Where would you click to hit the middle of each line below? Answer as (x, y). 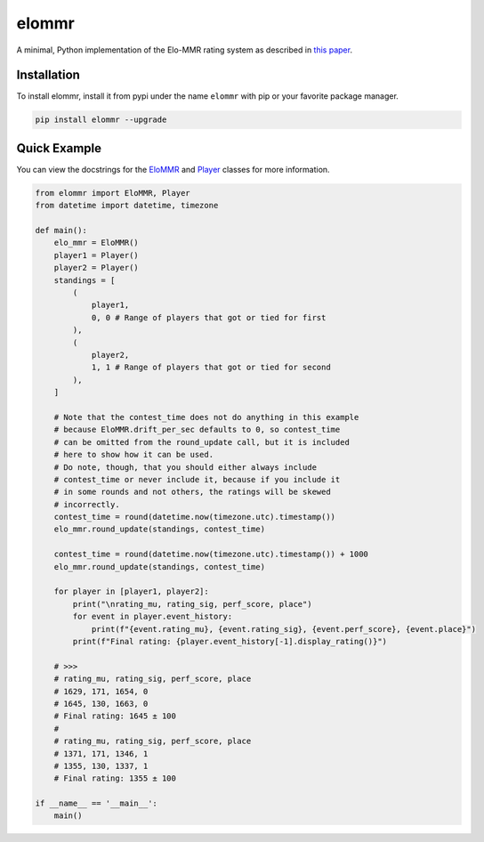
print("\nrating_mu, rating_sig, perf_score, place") (192, 604)
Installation (48, 75)
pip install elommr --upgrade (101, 120)
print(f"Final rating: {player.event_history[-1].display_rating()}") (230, 641)
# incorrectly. (87, 504)
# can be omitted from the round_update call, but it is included (202, 442)
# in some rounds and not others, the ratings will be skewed (192, 492)
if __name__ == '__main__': (96, 804)
